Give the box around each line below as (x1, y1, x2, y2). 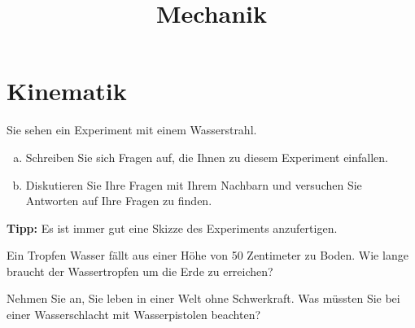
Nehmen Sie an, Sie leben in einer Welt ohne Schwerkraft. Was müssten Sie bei (7, 290, 400, 307)
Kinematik (7, 74, 127, 107)
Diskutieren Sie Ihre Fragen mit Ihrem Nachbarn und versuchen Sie (25, 176, 362, 193)
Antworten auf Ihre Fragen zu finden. (25, 192, 212, 209)
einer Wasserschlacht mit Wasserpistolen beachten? (7, 306, 261, 323)
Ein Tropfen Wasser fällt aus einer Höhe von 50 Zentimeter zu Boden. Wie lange (7, 247, 408, 264)
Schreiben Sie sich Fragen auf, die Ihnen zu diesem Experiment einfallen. (25, 148, 388, 165)
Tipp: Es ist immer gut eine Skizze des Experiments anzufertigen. (7, 219, 338, 236)
